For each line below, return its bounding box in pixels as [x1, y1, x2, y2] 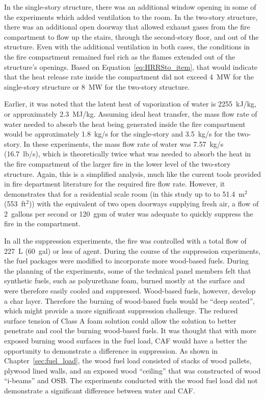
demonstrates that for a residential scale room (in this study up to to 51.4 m [4, 188, 245, 199]
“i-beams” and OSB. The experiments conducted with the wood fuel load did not [4, 375, 258, 386]
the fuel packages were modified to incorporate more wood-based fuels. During [4, 255, 249, 266]
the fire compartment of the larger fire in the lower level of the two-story [4, 158, 231, 169]
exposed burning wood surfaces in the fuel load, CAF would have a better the [4, 335, 247, 345]
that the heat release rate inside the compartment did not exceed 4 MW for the [4, 71, 254, 82]
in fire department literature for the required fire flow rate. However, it [4, 178, 225, 189]
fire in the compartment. [4, 218, 81, 229]
